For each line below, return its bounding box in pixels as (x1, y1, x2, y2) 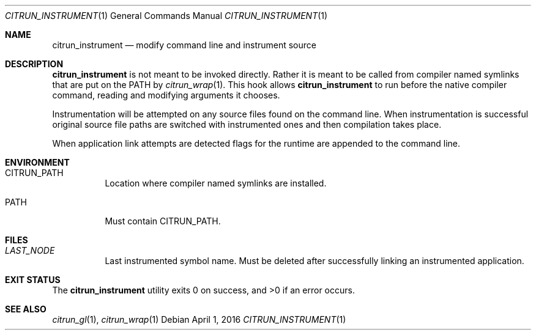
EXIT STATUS (5, 274, 61, 285)
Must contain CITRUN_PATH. (105, 216, 221, 226)
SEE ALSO (5, 304, 47, 314)
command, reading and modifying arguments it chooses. (52, 90, 280, 100)
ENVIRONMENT (5, 157, 70, 167)
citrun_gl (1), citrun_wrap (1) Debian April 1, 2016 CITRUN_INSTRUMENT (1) (52, 314, 346, 325)
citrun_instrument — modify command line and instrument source (52, 40, 316, 50)
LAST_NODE (5, 245, 55, 256)
